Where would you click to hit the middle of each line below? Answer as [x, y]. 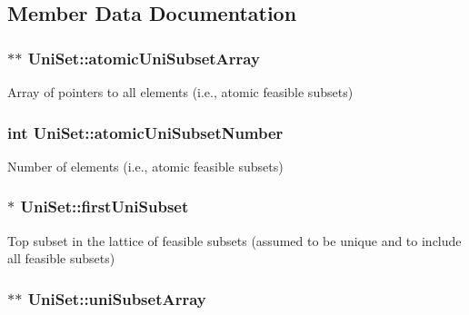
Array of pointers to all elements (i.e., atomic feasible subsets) [180, 92]
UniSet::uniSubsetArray [117, 298]
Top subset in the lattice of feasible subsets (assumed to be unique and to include [234, 240]
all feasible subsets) [61, 258]
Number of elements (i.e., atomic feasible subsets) [145, 166]
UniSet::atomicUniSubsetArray [144, 58]
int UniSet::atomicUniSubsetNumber [145, 132]
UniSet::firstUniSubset [105, 207]
